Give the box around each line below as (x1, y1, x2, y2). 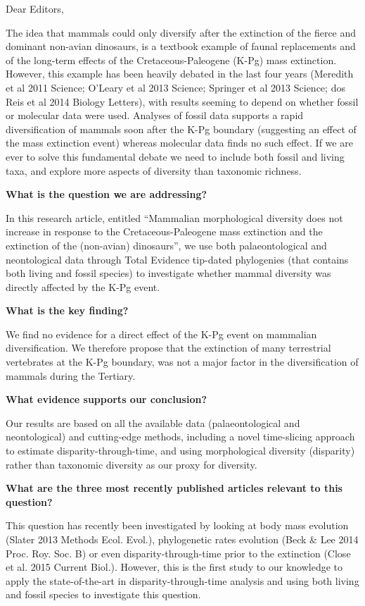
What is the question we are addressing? (6, 187, 207, 202)
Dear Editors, (6, 1, 64, 16)
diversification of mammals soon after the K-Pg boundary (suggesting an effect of (6, 121, 357, 136)
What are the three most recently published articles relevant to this (6, 481, 342, 495)
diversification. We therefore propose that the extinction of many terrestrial (6, 340, 331, 355)
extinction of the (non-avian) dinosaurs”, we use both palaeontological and (6, 237, 327, 252)
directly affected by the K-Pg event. (6, 279, 160, 294)
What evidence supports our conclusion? (6, 392, 207, 407)
